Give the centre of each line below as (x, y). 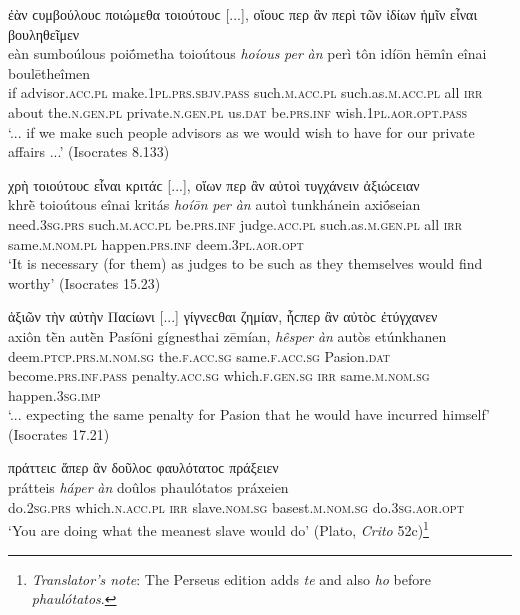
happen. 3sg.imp (54, 394)
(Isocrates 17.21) (59, 433)
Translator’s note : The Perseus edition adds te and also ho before (231, 578)
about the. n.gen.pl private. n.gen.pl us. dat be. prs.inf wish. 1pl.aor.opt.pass (238, 111)
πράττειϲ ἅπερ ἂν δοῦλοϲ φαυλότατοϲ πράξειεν (143, 467)
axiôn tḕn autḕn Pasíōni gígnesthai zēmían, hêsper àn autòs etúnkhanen (227, 335)
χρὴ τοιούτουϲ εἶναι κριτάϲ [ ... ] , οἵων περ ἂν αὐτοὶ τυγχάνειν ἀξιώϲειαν (214, 184)
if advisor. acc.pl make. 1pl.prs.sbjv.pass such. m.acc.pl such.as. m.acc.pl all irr (245, 92)
